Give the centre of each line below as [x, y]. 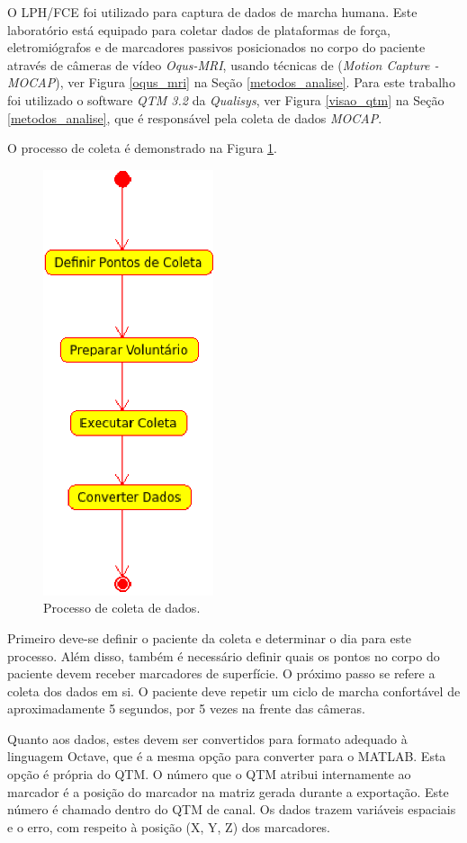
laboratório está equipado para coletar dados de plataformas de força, [199, 29]
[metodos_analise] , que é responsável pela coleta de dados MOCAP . [195, 117]
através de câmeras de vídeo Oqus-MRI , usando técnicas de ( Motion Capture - [223, 64]
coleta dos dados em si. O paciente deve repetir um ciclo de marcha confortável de [234, 691]
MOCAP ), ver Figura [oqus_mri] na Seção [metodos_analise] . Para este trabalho [231, 82]
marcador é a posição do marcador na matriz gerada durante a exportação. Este [228, 791]
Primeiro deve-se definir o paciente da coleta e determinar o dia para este [209, 637]
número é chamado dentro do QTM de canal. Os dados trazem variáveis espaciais [232, 809]
